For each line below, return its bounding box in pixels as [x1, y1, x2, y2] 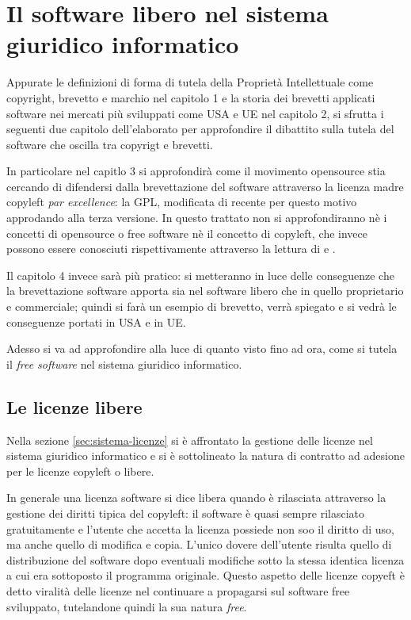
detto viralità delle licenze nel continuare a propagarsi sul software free [6, 582, 350, 599]
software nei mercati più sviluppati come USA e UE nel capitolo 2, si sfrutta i [6, 105, 384, 121]
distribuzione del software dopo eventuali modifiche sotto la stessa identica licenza [6, 551, 405, 568]
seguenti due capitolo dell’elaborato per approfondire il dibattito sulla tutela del [6, 121, 394, 137]
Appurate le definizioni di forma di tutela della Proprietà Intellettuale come [6, 74, 374, 90]
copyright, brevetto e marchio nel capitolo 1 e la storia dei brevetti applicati [6, 89, 375, 105]
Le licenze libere [6, 394, 143, 419]
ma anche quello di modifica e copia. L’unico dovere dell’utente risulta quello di [6, 536, 392, 553]
